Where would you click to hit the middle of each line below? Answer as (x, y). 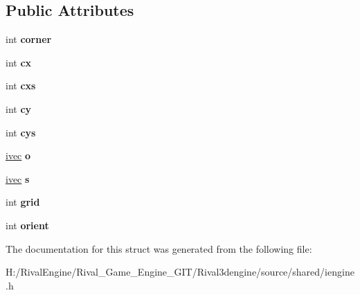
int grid (23, 202)
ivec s (18, 178)
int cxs (21, 86)
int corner (29, 39)
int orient (27, 225)
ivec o (18, 155)
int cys (21, 132)
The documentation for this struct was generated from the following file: (159, 248)
